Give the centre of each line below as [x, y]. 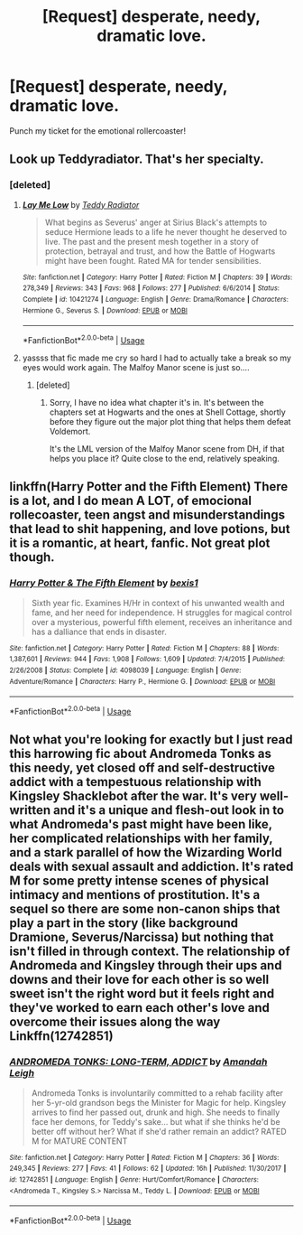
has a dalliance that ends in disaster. [99, 632]
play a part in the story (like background [124, 923]
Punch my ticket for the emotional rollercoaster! [98, 131]
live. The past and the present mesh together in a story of [152, 241]
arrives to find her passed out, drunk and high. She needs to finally [156, 1112]
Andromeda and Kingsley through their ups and [146, 965]
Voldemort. [70, 431]
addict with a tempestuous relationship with [135, 782]
